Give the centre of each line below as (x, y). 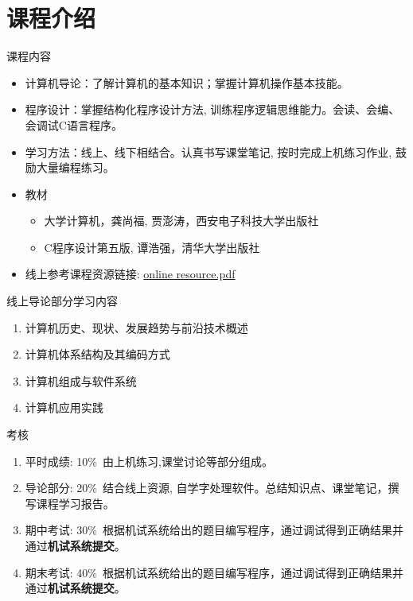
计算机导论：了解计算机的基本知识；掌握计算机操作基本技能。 (187, 82)
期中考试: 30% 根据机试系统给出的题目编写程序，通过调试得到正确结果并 (214, 530)
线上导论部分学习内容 (62, 301)
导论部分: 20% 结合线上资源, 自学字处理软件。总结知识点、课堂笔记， (206, 488)
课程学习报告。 (75, 503)
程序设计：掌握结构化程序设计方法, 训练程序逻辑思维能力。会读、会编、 (212, 109)
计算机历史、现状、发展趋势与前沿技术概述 (136, 327)
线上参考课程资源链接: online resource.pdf (130, 274)
